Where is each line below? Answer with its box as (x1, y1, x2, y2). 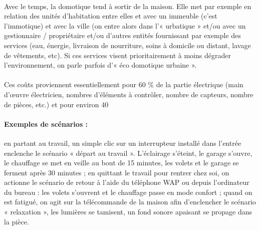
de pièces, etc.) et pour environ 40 (4, 99, 109, 109)
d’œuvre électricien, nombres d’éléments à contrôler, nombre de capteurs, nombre (4, 89, 253, 99)
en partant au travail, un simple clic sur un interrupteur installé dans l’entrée (4, 137, 241, 148)
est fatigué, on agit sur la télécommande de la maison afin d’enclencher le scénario (4, 196, 256, 207)
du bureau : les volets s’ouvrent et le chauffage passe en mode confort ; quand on (4, 186, 252, 197)
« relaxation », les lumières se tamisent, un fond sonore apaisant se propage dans (4, 206, 252, 217)
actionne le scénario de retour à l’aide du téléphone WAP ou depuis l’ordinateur (4, 177, 249, 187)
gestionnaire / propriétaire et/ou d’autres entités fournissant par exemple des (4, 30, 241, 41)
